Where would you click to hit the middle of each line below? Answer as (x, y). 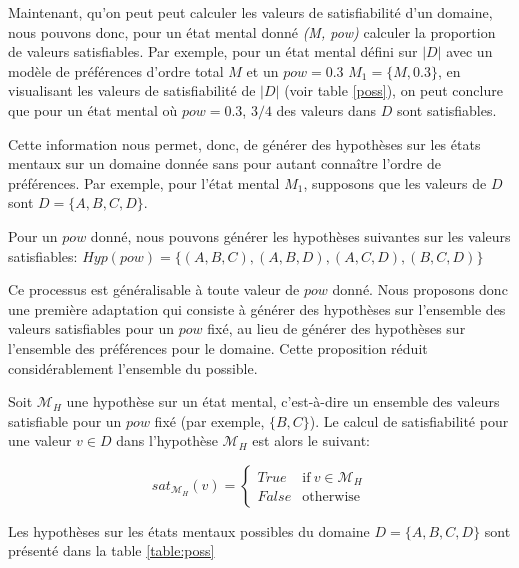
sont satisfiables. (446, 109)
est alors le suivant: (311, 440)
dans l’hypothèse (167, 440)
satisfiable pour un (65, 420)
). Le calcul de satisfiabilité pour (409, 420)
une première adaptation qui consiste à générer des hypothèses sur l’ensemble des (257, 308)
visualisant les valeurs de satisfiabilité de (132, 90)
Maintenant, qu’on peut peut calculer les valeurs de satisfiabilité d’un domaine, (250, 12)
